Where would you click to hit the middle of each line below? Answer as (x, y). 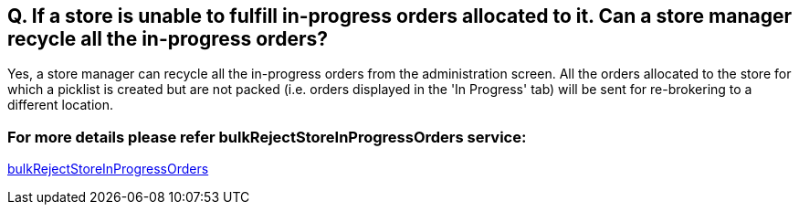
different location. (60, 105)
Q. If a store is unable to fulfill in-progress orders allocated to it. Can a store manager (400, 16)
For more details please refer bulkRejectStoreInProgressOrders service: (267, 137)
